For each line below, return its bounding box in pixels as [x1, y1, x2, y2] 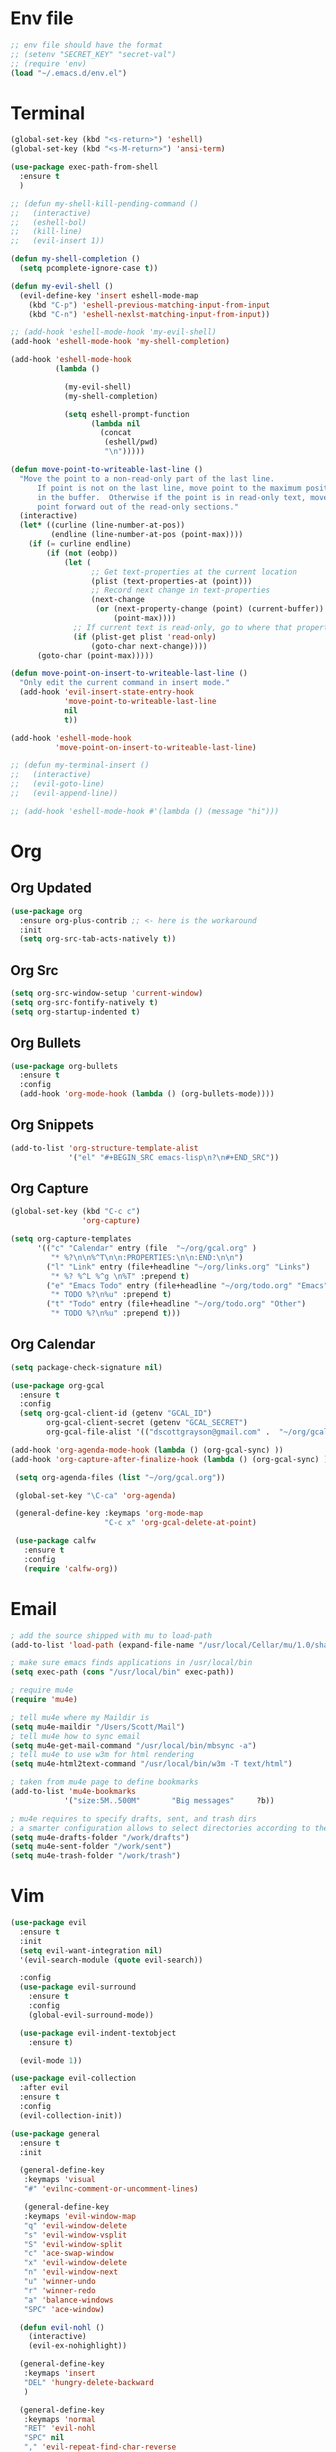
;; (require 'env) [10, 58, 87, 69]
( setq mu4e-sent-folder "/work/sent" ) [10, 1842, 172, 1852]
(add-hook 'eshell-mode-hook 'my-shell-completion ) [10, 337, 230, 347]
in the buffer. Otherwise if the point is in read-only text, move [36, 492, 329, 502]
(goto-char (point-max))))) [36, 650, 155, 661]
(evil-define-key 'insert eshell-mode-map [19, 290, 199, 301]
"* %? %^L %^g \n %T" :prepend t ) [50, 1271, 190, 1281]
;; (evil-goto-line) [10, 779, 105, 789]
